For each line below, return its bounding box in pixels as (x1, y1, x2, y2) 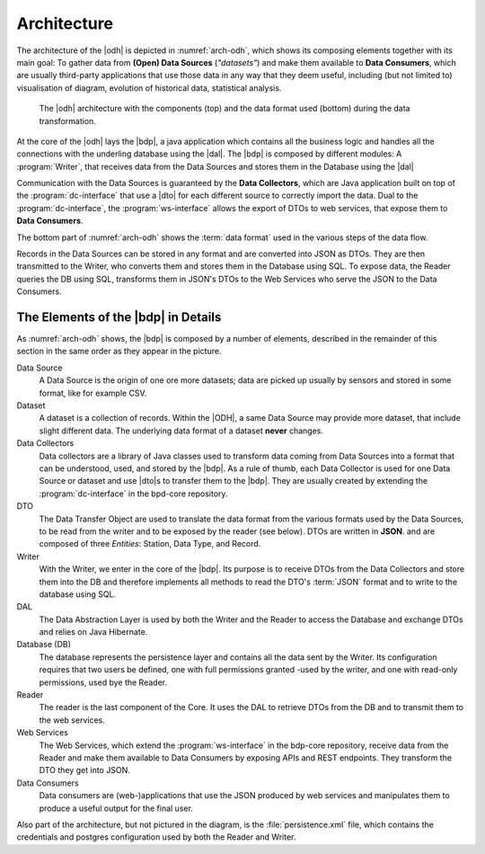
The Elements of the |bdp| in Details (16, 310, 222, 325)
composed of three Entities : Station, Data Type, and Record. (39, 538, 261, 549)
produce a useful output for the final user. (39, 803, 193, 814)
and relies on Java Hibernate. (39, 627, 148, 637)
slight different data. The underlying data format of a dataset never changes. (39, 425, 323, 436)
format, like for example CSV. (39, 387, 147, 398)
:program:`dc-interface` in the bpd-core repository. (39, 488, 228, 499)
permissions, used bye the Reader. (39, 677, 168, 688)
